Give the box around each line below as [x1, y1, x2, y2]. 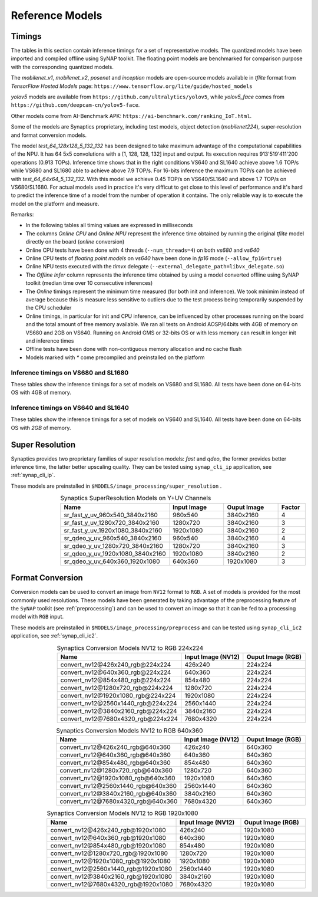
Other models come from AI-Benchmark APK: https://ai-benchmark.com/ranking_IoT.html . [11, 112, 252, 119]
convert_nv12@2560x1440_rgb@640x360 [59, 782, 177, 790]
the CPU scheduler [25, 304, 72, 311]
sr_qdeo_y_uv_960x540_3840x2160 [64, 534, 162, 542]
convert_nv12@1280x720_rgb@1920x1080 [50, 849, 168, 857]
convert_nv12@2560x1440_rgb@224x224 [60, 699, 177, 707]
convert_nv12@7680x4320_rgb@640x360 [59, 797, 178, 806]
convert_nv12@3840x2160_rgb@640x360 [59, 790, 177, 798]
